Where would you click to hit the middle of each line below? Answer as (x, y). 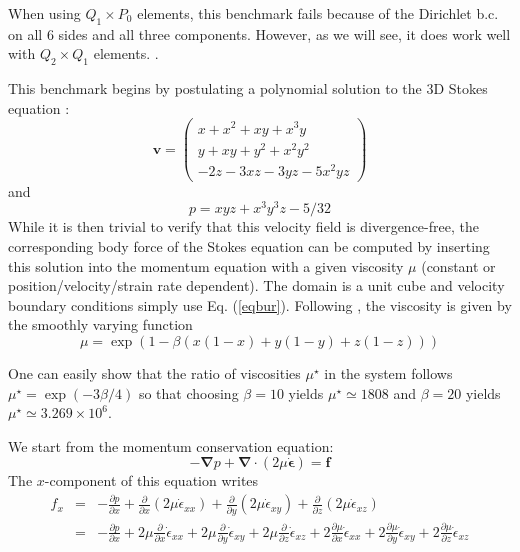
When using (44, 13)
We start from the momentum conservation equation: (171, 445)
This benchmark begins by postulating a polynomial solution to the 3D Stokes (248, 88)
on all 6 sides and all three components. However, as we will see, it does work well (259, 33)
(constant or (458, 265)
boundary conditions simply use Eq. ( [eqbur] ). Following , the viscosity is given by (260, 304)
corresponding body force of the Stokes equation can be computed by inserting (249, 246)
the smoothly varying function (100, 324)
